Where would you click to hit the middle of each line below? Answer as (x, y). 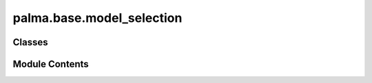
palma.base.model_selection (97, 18)
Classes (30, 42)
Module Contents (51, 64)
